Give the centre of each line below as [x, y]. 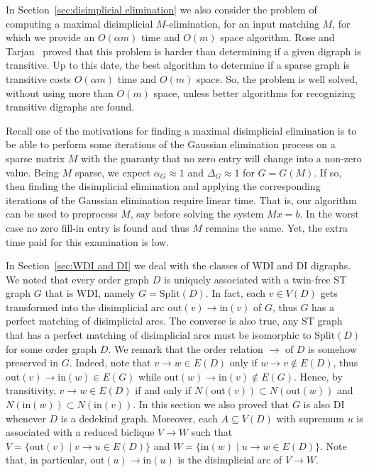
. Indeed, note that [110, 363]
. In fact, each [236, 293]
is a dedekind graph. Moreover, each [139, 418]
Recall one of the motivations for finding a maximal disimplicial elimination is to [181, 130]
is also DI [324, 404]
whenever [26, 418]
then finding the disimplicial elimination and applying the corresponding [163, 186]
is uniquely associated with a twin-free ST [255, 279]
